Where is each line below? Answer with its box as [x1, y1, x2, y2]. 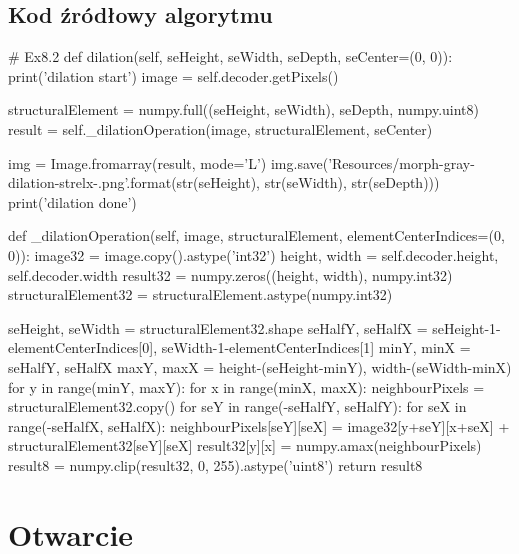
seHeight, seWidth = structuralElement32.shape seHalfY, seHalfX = [8, 317, 428, 338]
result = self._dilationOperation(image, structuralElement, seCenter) [8, 118, 433, 139]
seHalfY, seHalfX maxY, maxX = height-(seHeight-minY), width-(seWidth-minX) [8, 356, 512, 377]
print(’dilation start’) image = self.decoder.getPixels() [8, 65, 339, 86]
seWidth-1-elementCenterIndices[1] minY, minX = [161, 337, 471, 358]
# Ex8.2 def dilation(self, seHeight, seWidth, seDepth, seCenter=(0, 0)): [8, 46, 453, 67]
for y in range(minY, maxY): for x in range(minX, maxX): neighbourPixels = [8, 376, 485, 397]
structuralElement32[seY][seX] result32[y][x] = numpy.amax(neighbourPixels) [8, 435, 482, 456]
